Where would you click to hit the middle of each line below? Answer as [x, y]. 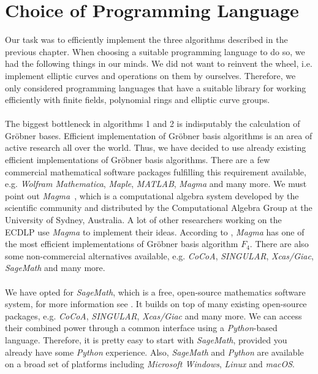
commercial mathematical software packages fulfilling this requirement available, [156, 171]
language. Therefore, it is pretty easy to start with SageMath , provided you [146, 339]
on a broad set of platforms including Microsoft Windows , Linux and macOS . [150, 364]
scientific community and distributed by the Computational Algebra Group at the [159, 208]
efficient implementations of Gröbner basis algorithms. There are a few [138, 160]
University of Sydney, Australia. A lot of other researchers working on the [143, 220]
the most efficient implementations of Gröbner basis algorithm [122, 244]
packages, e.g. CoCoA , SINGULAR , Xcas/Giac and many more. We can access [153, 315]
